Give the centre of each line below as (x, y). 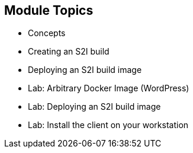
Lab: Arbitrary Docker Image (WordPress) (109, 88)
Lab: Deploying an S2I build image (94, 107)
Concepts (47, 33)
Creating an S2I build (69, 52)
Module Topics (49, 10)
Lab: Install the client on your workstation (108, 125)
